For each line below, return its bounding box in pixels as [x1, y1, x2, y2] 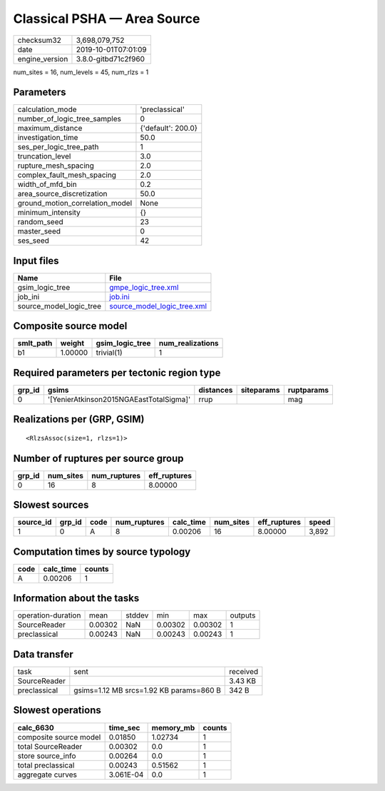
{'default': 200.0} [140, 124, 198, 133]
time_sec [108, 722, 140, 732]
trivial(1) [96, 348, 123, 358]
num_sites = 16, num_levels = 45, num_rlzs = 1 [13, 68, 149, 76]
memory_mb [151, 722, 195, 732]
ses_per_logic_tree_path [17, 142, 99, 152]
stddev [125, 610, 149, 620]
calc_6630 [17, 722, 55, 732]
